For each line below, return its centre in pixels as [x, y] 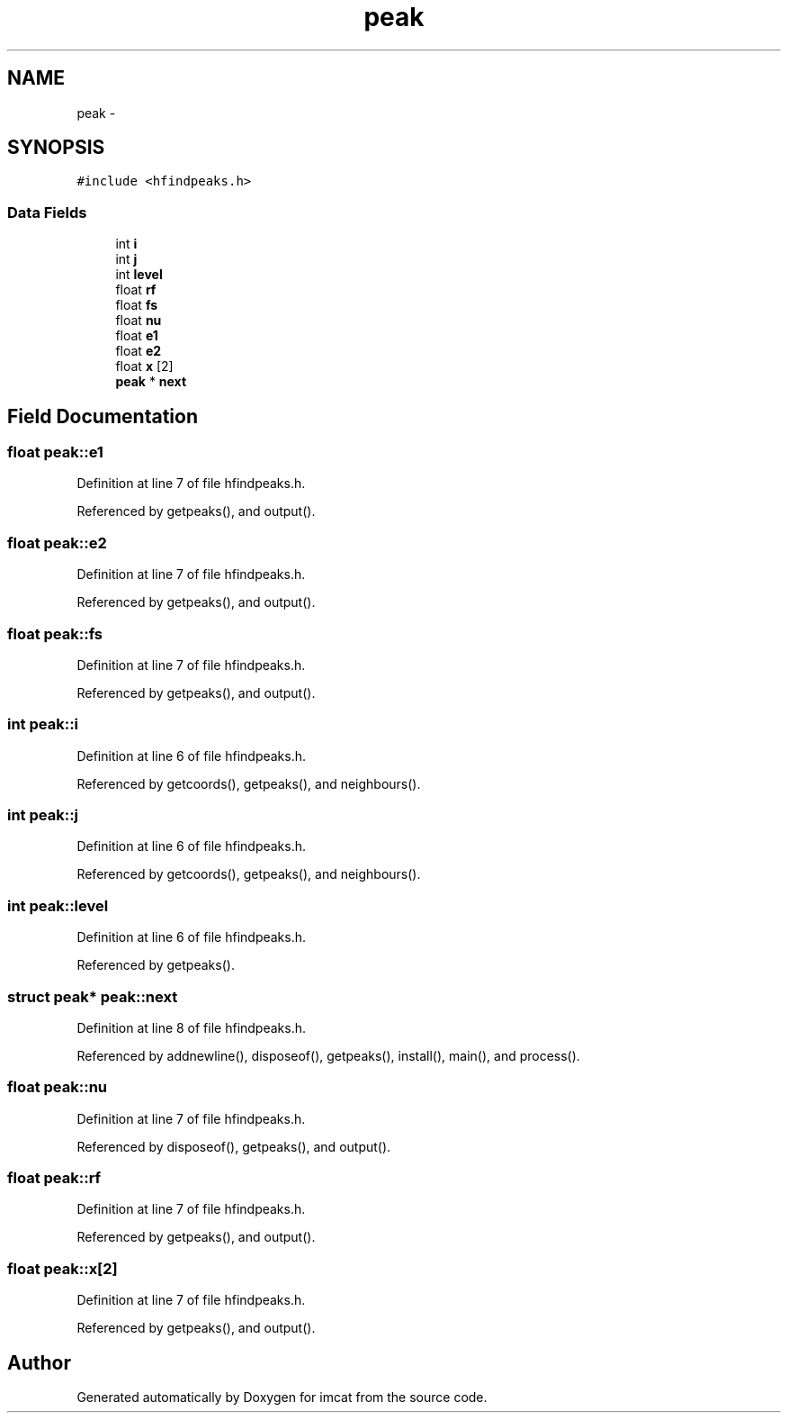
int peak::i [43, 724]
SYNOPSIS [56, 148]
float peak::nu [58, 1087]
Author [39, 1362]
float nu [139, 321]
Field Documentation [103, 416]
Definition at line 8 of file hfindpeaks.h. [192, 1027]
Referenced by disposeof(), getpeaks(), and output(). [234, 1146]
